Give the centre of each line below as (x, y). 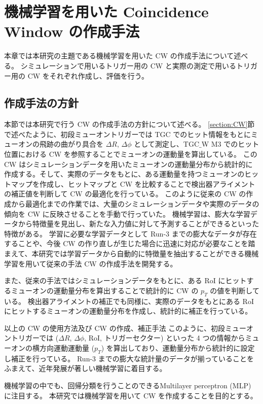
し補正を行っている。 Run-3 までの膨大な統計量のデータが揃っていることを (129, 358)
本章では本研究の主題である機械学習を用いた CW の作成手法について (119, 56)
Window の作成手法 (72, 31)
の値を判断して (235, 290)
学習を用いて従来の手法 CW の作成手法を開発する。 (91, 263)
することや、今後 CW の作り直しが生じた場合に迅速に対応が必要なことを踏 (130, 243)
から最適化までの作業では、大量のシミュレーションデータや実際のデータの (135, 204)
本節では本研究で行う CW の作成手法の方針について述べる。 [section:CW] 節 (129, 124)
